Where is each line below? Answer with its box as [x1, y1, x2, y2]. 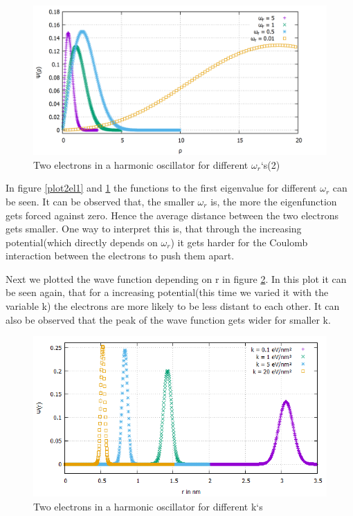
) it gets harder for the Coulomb [170, 234, 308, 249]
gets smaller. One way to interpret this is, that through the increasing [6, 221, 302, 236]
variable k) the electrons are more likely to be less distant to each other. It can [6, 299, 340, 313]
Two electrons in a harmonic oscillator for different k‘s [33, 499, 263, 513]
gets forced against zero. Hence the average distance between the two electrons [6, 208, 339, 222]
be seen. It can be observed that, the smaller [6, 194, 194, 208]
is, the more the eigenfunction [210, 194, 337, 208]
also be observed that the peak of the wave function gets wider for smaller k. [6, 312, 331, 326]
